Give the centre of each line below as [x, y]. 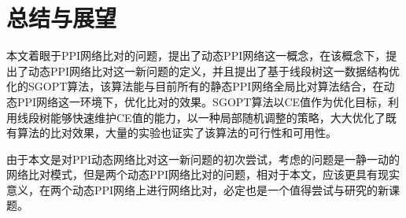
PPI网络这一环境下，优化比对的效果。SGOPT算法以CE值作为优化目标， [203, 101]
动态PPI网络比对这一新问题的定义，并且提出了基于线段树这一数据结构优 [214, 70]
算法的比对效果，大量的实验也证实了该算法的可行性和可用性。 [177, 133]
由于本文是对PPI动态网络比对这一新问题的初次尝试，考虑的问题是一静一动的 [203, 159]
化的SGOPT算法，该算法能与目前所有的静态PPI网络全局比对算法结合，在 [195, 86]
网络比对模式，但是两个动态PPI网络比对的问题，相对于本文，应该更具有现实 [203, 174]
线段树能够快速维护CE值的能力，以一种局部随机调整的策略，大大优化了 [201, 117]
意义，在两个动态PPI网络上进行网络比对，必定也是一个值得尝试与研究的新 [198, 189]
